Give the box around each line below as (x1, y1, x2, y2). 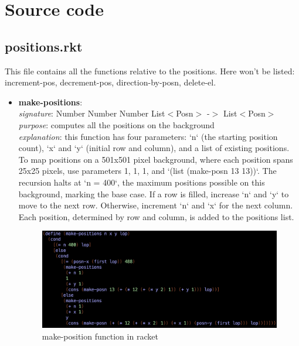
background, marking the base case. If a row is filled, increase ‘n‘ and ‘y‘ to (18, 187, 289, 200)
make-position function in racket (42, 330, 158, 342)
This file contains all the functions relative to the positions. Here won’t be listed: (5, 64, 295, 77)
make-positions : (18, 95, 83, 108)
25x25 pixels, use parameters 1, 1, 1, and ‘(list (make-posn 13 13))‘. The (18, 165, 277, 177)
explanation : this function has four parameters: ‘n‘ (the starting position (18, 130, 278, 142)
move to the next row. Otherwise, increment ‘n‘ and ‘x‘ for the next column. (18, 199, 293, 211)
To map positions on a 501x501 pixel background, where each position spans (18, 153, 293, 165)
